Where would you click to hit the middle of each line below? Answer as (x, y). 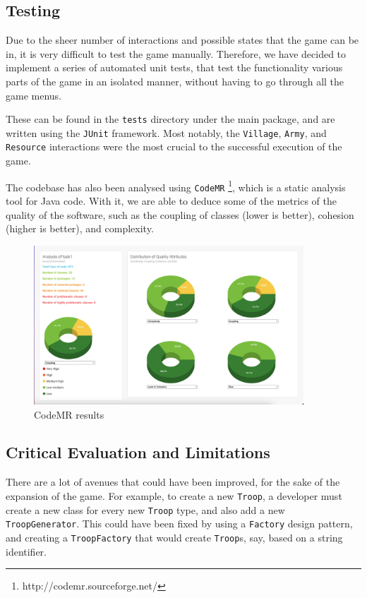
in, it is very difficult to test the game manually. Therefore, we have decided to (176, 53)
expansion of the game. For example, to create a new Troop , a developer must (174, 495)
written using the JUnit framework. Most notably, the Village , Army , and (166, 132)
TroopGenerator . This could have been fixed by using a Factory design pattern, (179, 524)
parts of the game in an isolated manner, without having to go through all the (175, 81)
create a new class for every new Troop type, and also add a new (145, 509)
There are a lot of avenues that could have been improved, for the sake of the (173, 482)
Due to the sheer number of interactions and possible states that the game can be (182, 40)
